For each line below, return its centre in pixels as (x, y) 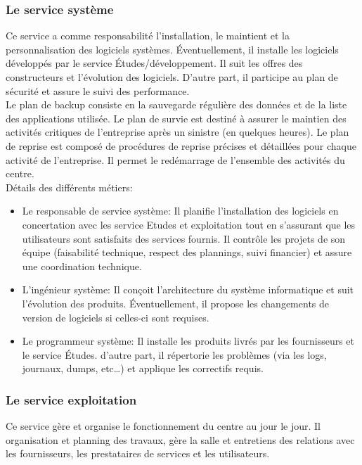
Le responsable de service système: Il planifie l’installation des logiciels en (180, 211)
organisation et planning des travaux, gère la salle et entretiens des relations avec (180, 439)
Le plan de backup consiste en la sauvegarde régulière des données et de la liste (176, 104)
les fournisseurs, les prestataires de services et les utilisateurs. (138, 453)
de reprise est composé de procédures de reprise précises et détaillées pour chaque (181, 145)
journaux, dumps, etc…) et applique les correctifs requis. (143, 368)
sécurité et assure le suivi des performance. (98, 90)
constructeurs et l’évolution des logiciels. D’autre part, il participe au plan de (172, 77)
